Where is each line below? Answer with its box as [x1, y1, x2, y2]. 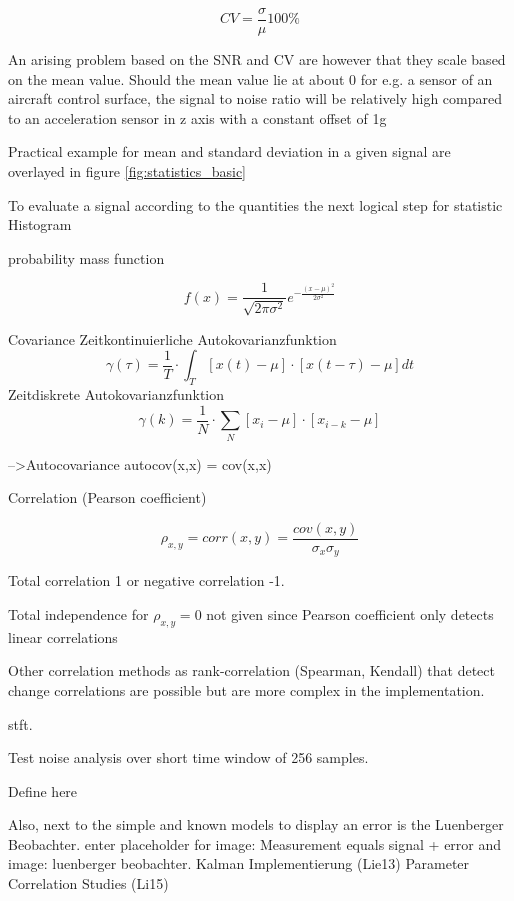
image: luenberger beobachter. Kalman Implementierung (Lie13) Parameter [8, 853, 470, 874]
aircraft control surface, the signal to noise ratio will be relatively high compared [8, 88, 503, 109]
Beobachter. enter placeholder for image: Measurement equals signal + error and [8, 833, 502, 854]
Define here [8, 780, 78, 801]
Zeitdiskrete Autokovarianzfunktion [8, 384, 225, 405]
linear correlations [8, 626, 118, 647]
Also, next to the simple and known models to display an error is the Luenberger [8, 814, 504, 835]
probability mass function [8, 247, 165, 268]
